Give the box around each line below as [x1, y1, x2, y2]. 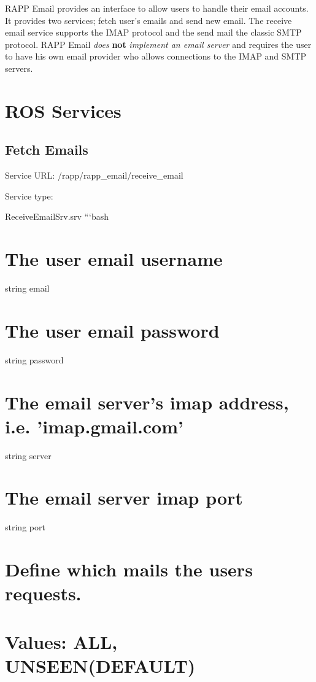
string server [5, 449, 52, 462]
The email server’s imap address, [5, 389, 289, 414]
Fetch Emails [5, 140, 88, 159]
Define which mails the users [5, 557, 253, 582]
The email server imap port [5, 485, 243, 510]
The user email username [5, 246, 223, 271]
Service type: [5, 189, 53, 202]
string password [5, 353, 64, 366]
